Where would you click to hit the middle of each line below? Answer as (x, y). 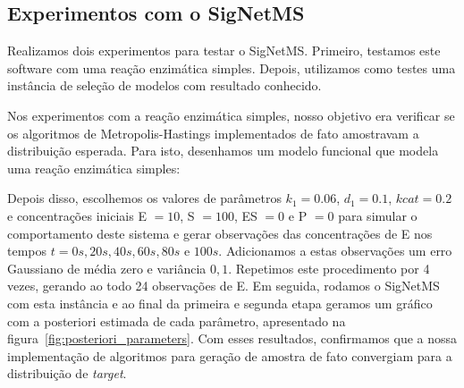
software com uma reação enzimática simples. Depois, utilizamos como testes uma (232, 67)
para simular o (378, 215)
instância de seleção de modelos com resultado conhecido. (165, 85)
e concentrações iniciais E (77, 215)
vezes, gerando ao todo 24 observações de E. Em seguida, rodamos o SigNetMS (224, 286)
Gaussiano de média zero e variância (107, 268)
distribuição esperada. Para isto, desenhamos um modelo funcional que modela (223, 151)
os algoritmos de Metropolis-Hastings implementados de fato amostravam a (213, 133)
